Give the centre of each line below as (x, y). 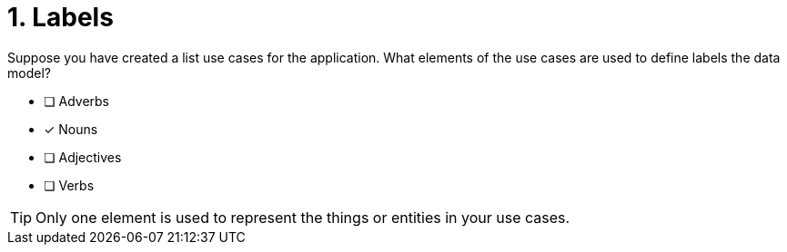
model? (29, 73)
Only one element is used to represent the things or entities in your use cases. (303, 217)
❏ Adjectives (83, 157)
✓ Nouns (71, 129)
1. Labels (61, 17)
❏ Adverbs (76, 101)
